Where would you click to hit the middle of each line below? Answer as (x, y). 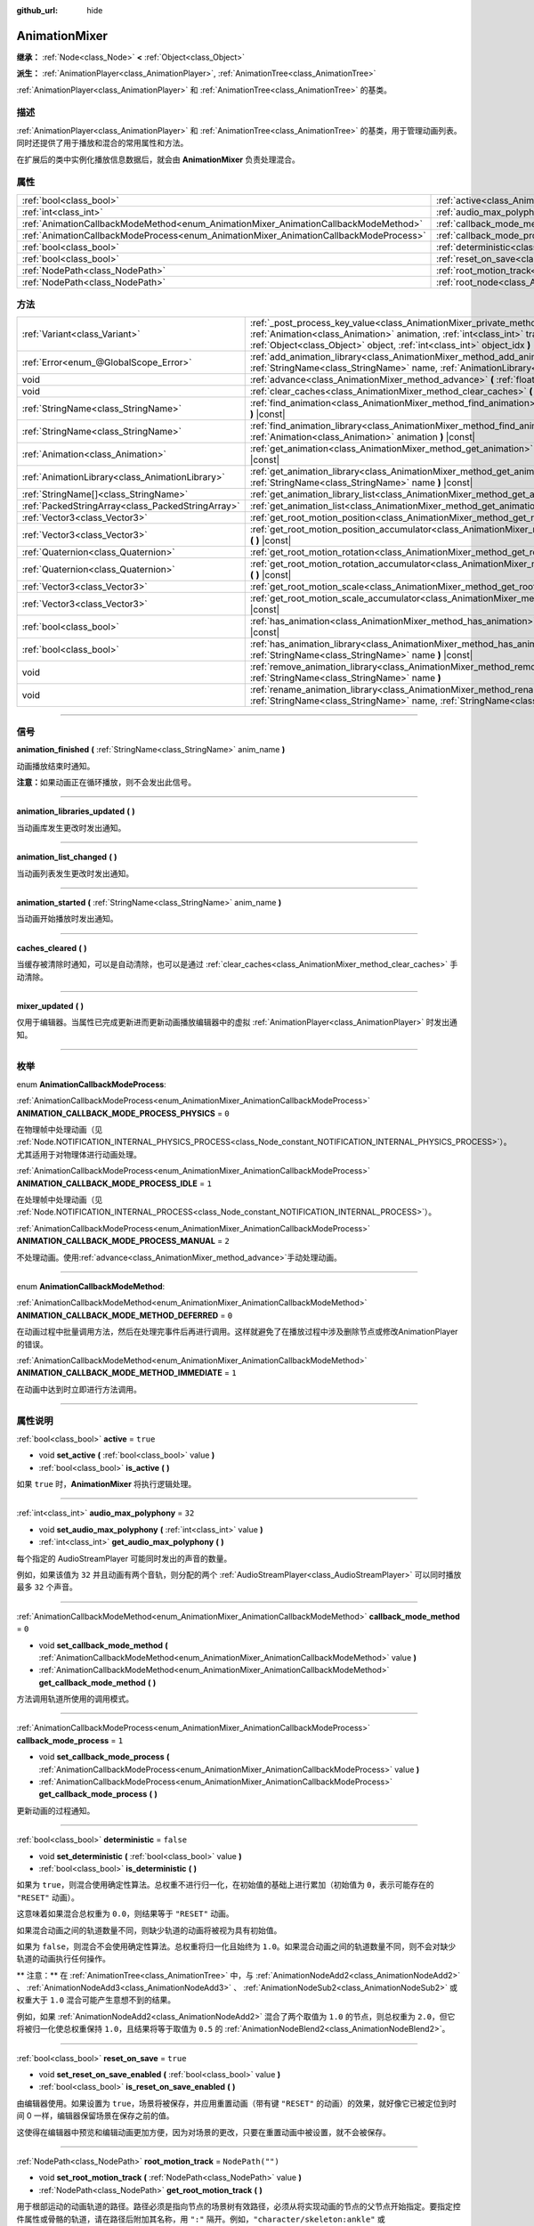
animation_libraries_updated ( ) (76, 811)
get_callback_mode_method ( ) (97, 1682)
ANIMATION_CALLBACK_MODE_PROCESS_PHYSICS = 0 (123, 1113)
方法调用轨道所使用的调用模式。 (75, 1699)
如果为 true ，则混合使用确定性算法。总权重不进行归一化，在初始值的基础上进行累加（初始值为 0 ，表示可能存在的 (226, 1885)
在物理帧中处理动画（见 (59, 1130)
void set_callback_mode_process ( (104, 1757)
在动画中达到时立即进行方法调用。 (79, 1389)
